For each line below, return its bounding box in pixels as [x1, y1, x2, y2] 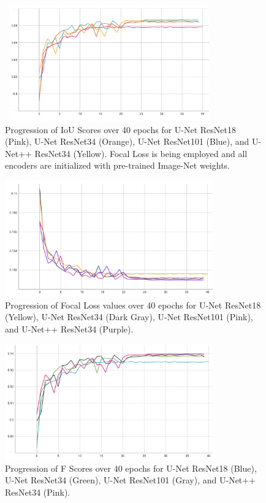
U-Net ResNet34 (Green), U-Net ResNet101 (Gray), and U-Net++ [5, 474, 256, 486]
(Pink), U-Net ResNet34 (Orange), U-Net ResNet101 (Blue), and [5, 135, 249, 148]
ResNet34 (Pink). [5, 486, 70, 499]
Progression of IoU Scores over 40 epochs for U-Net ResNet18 [5, 123, 236, 136]
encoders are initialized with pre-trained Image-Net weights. [5, 159, 230, 172]
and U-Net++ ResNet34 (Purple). [5, 322, 134, 335]
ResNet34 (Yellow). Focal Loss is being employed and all [34, 147, 248, 159]
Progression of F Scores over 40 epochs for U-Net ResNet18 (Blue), [5, 461, 257, 474]
